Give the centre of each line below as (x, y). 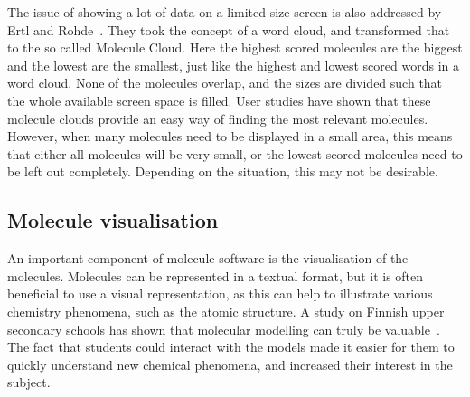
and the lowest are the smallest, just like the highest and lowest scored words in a (233, 65)
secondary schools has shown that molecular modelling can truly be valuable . (224, 329)
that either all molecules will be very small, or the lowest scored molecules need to (235, 153)
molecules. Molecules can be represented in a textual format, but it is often (216, 275)
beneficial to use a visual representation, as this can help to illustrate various (220, 293)
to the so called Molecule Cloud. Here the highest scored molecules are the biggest (235, 47)
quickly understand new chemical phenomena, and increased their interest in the (230, 364)
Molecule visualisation (113, 220)
